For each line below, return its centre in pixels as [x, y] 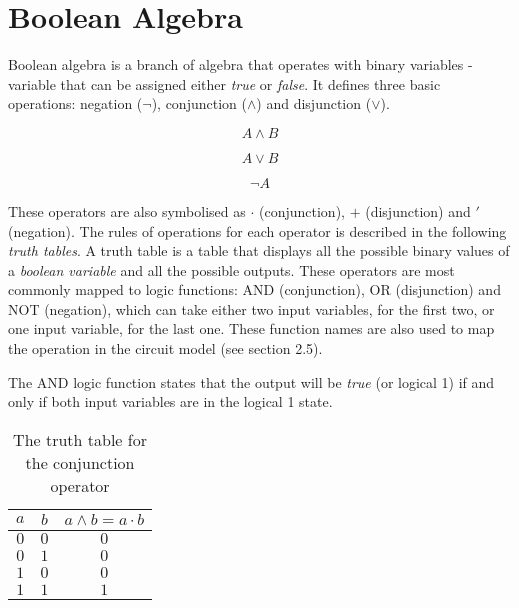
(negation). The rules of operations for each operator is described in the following [257, 230]
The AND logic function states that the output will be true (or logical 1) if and [251, 381]
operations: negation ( [75, 103]
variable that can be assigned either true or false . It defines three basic [224, 83]
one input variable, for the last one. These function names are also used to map [251, 328]
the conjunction [80, 462]
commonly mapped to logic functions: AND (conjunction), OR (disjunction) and [254, 289]
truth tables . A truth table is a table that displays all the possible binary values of [259, 250]
